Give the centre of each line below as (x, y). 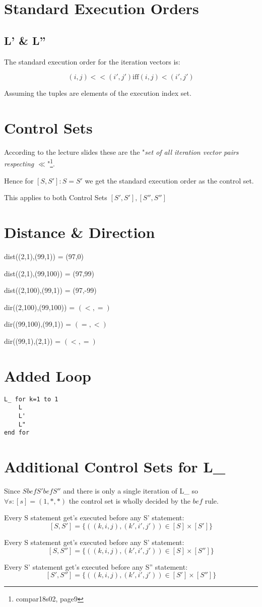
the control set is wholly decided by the (129, 500)
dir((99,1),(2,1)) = (32, 341)
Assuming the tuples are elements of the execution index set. (98, 93)
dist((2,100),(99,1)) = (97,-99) (50, 290)
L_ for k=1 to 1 (31, 399)
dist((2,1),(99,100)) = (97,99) (49, 273)
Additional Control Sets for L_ (115, 467)
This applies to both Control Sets (56, 197)
